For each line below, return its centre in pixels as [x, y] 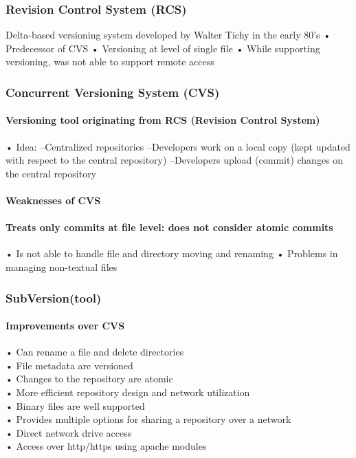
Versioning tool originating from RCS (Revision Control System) [163, 120]
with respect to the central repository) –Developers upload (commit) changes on [175, 160]
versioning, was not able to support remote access [110, 62]
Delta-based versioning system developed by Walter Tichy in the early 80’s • [168, 35]
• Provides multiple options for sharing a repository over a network [148, 419]
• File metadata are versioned [69, 365]
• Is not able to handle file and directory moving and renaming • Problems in [172, 253]
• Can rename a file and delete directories [95, 352]
